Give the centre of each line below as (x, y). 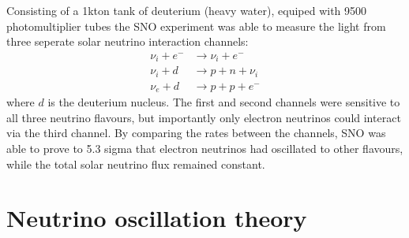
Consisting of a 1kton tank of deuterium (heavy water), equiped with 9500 (187, 10)
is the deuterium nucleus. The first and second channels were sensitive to (224, 102)
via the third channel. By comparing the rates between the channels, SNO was (196, 133)
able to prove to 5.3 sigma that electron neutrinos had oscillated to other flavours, (205, 149)
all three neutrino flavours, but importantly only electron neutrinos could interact (204, 117)
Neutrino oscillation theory (157, 218)
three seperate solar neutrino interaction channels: (128, 41)
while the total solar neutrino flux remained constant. (136, 164)
